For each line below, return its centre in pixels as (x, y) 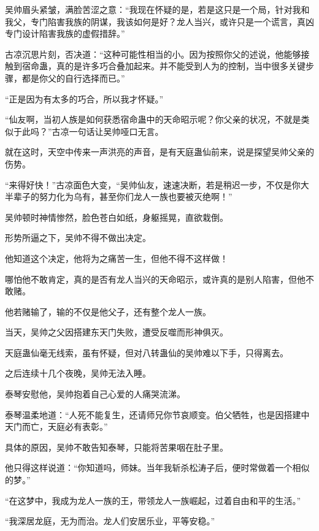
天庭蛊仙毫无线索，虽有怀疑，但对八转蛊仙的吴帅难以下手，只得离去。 (147, 352)
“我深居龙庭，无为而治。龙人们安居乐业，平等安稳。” (110, 521)
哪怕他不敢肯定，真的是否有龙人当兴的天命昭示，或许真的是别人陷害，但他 (155, 279)
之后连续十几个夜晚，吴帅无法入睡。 (78, 373)
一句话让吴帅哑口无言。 (116, 131)
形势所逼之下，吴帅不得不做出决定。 (78, 238)
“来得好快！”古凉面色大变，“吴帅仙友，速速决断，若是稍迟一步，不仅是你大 (157, 184)
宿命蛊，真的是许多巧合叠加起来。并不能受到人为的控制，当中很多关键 (163, 66)
